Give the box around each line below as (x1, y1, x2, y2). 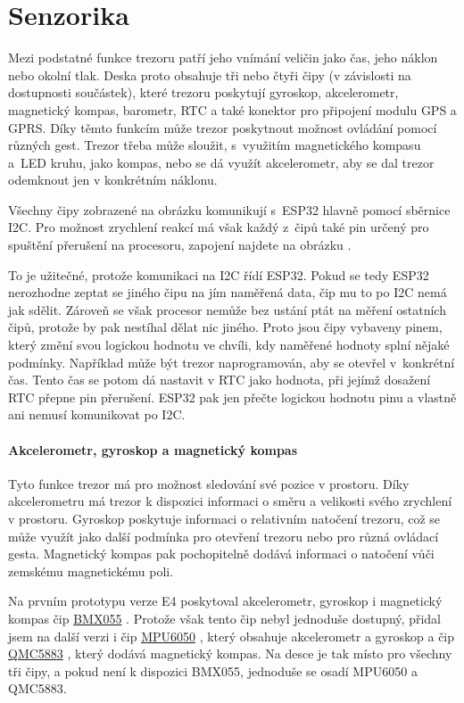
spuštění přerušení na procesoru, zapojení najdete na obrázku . (8, 236, 352, 254)
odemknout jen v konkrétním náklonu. (8, 170, 218, 189)
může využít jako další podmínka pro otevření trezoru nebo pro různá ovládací (8, 526, 439, 545)
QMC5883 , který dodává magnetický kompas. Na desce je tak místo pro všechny (8, 644, 452, 663)
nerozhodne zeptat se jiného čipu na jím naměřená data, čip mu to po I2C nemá (8, 283, 447, 302)
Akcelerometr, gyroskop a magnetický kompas (8, 440, 298, 459)
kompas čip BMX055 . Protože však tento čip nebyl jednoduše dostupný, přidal (8, 608, 441, 627)
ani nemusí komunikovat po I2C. (8, 405, 186, 424)
